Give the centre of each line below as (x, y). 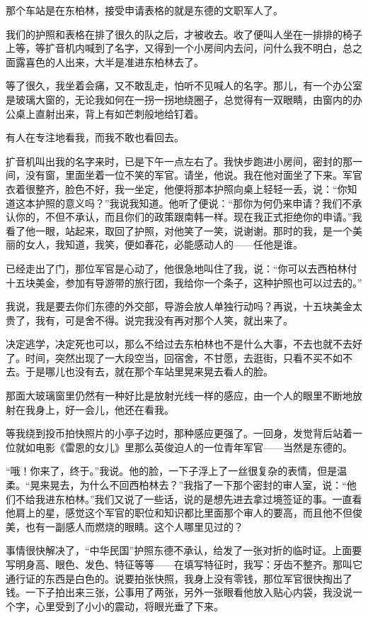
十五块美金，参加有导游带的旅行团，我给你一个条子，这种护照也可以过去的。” (184, 282)
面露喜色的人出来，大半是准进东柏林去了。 (105, 61)
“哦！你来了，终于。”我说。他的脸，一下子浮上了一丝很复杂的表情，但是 (172, 471)
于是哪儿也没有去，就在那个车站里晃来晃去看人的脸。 (149, 371)
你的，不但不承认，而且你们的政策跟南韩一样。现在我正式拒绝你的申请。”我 (189, 217)
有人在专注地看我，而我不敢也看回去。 (95, 137)
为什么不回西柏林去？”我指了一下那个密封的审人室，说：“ (213, 485)
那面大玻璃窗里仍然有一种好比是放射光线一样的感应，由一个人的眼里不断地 (179, 396)
